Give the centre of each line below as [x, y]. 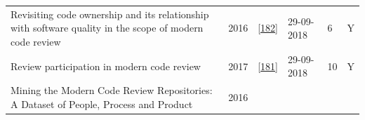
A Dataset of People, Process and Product [102, 104]
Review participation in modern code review [106, 66]
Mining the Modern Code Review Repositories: [112, 90]
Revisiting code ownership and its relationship [110, 14]
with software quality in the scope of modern [107, 28]
